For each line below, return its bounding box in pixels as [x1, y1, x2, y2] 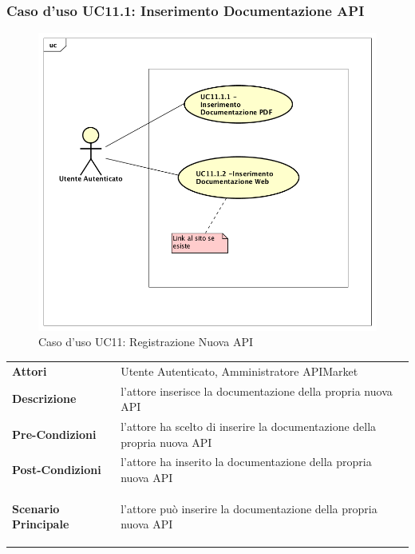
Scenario [12, 500, 60, 516]
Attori [12, 362, 47, 379]
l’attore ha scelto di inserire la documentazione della [121, 418, 377, 435]
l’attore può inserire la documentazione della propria [121, 500, 377, 516]
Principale [12, 516, 69, 532]
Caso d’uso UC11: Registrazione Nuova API [38, 333, 253, 350]
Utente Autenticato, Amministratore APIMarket [121, 362, 358, 379]
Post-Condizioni [12, 461, 101, 478]
